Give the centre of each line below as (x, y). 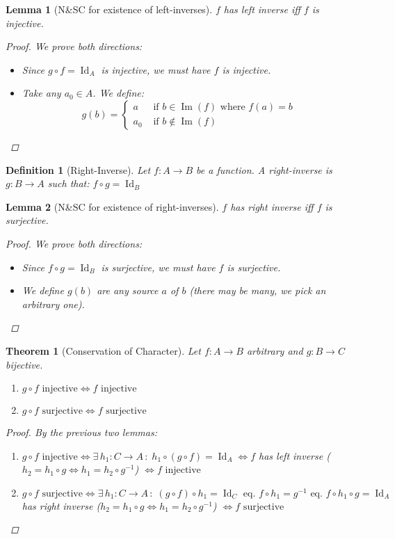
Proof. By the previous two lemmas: (81, 432)
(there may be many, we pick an (258, 290)
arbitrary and (275, 350)
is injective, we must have (156, 69)
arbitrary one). (53, 304)
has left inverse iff (262, 9)
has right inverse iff (272, 206)
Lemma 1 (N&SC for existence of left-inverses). (109, 9)
